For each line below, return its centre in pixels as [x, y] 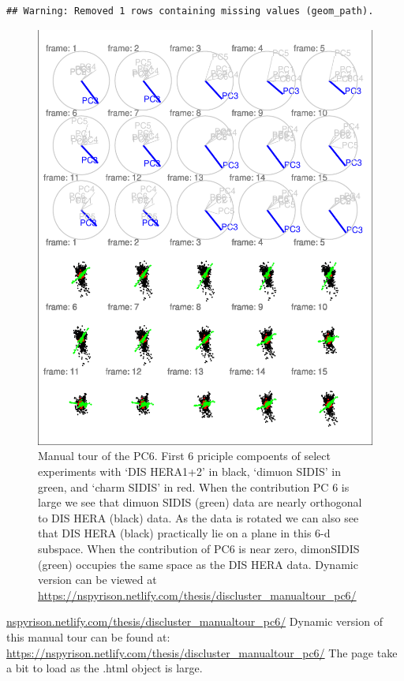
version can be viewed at [97, 580]
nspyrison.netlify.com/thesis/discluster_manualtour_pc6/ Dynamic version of [195, 621]
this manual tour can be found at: [88, 636]
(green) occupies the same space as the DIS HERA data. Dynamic [198, 564]
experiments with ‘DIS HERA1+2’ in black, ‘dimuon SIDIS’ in [189, 471]
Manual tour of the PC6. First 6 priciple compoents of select [184, 456]
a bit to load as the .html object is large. [105, 668]
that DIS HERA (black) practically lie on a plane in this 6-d [184, 533]
